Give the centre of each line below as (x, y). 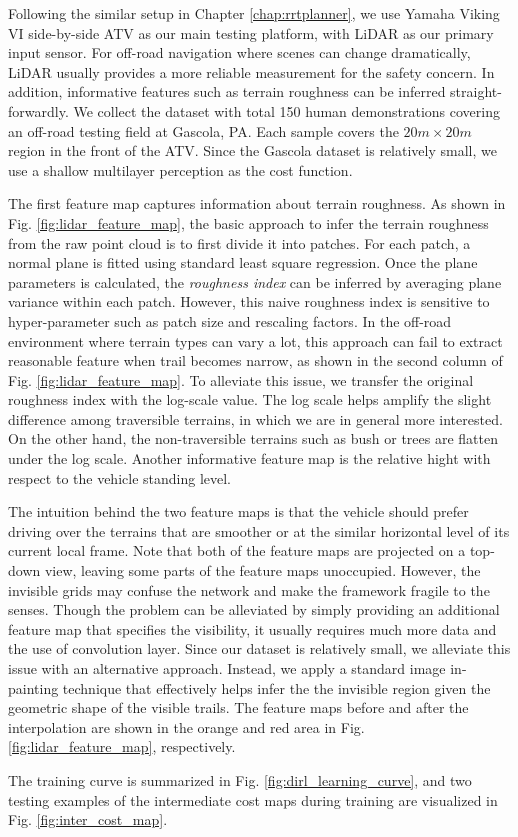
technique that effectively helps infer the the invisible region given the (276, 687)
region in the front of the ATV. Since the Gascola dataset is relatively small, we (252, 150)
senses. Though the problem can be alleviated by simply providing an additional (254, 609)
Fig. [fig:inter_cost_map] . (88, 819)
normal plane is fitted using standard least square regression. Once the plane (243, 262)
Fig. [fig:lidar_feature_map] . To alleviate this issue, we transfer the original (241, 379)
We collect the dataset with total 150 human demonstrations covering (286, 110)
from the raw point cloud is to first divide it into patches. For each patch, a (239, 242)
